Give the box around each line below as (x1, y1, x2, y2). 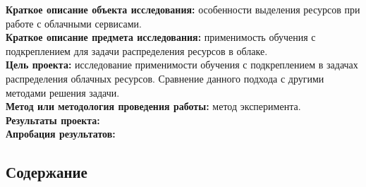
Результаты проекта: (6, 112, 100, 127)
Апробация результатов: (6, 126, 116, 141)
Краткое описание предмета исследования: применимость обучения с (6, 30, 316, 44)
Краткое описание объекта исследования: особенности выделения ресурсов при (6, 2, 360, 16)
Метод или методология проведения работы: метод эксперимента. (6, 99, 301, 114)
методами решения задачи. (6, 85, 120, 99)
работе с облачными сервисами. (6, 16, 142, 30)
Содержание (6, 161, 87, 183)
